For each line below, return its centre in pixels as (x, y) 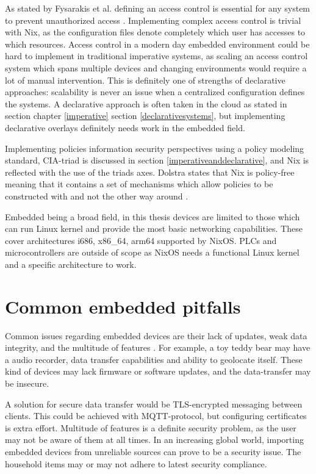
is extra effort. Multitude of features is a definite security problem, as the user (151, 427)
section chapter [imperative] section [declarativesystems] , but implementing (145, 116)
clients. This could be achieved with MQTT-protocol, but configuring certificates (156, 416)
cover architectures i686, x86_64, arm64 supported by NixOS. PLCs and (141, 240)
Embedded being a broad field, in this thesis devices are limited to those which (153, 216)
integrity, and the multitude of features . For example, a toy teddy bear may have (158, 347)
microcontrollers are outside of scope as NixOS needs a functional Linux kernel (152, 252)
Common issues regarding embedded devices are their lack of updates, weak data (156, 335)
